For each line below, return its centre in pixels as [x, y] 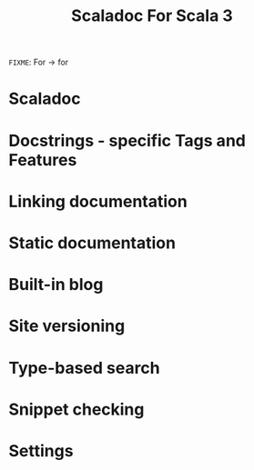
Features [43, 160]
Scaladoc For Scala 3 [152, 16]
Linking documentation [98, 201]
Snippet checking [76, 409]
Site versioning [67, 326]
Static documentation [92, 243]
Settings [41, 450]
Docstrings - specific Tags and [127, 140]
